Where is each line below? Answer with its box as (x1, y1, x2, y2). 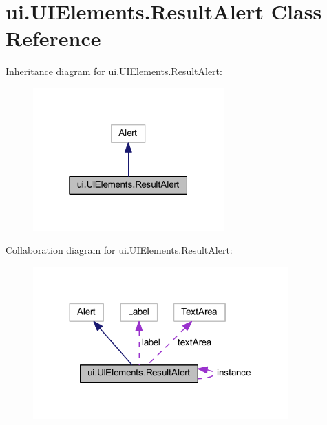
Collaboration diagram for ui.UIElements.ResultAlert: (6, 243, 233, 257)
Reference (6, 24, 101, 52)
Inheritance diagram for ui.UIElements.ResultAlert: (6, 64, 222, 78)
